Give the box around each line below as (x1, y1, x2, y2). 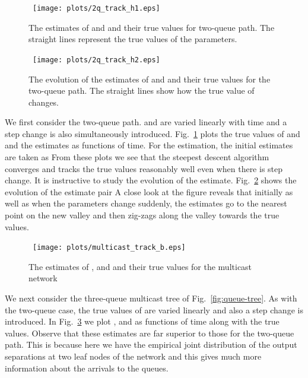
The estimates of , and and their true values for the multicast (28, 260, 252, 272)
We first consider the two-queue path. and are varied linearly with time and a (5, 116, 287, 128)
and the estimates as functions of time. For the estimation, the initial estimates (5, 139, 293, 151)
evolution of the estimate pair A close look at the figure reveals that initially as (5, 185, 293, 198)
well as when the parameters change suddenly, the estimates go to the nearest (5, 197, 287, 209)
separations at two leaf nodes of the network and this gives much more (5, 350, 262, 363)
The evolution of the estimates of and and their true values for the (28, 72, 271, 85)
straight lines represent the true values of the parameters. (28, 33, 237, 45)
